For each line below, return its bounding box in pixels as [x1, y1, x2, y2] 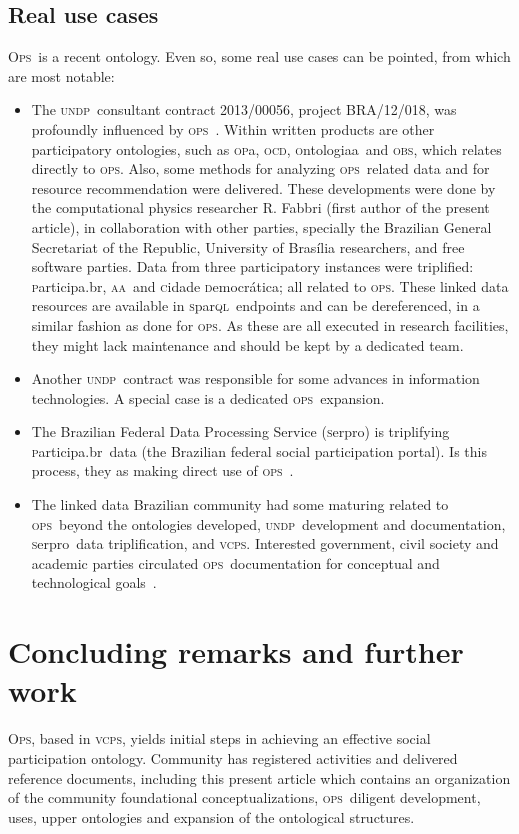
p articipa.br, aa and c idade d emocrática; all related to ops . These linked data [31, 275, 509, 296]
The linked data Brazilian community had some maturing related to [31, 494, 449, 515]
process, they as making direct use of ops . [31, 460, 294, 481]
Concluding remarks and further [8, 631, 464, 672]
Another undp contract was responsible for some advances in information [31, 368, 480, 389]
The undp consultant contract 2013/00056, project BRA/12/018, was [31, 99, 457, 120]
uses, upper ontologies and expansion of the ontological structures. [8, 806, 415, 827]
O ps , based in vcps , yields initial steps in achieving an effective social [8, 728, 431, 749]
